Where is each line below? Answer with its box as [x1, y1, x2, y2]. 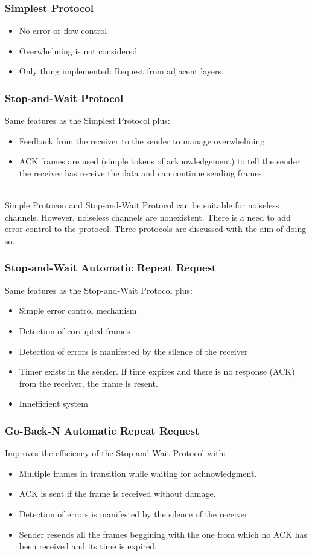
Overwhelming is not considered [19, 44, 138, 57]
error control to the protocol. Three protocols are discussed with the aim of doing [5, 222, 307, 235]
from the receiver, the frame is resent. [19, 377, 158, 389]
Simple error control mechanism [19, 304, 137, 317]
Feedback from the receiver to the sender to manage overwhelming [19, 134, 265, 147]
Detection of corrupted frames [19, 324, 130, 337]
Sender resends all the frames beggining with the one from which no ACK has [19, 528, 308, 540]
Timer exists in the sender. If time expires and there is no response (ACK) [19, 365, 295, 378]
